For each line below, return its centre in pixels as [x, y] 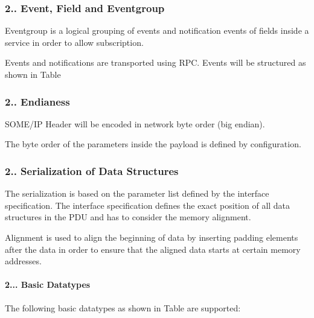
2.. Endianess [37, 101]
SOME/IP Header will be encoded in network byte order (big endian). [135, 123]
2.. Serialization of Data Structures [92, 170]
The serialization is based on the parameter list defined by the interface [137, 193]
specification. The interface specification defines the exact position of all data [148, 205]
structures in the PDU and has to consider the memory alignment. [128, 217]
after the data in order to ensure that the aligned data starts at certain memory [153, 249]
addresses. [23, 261]
